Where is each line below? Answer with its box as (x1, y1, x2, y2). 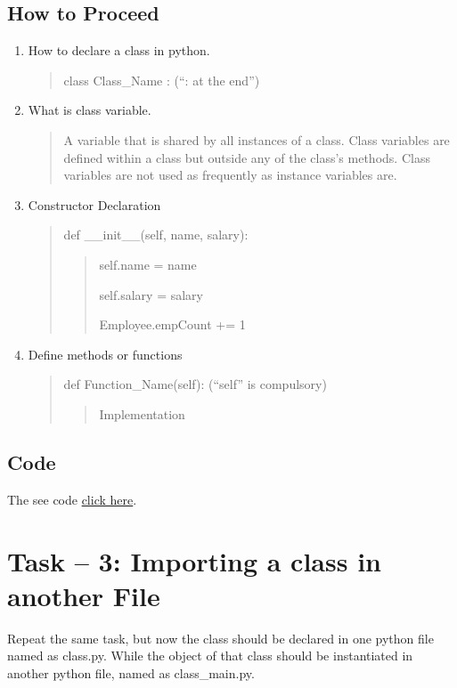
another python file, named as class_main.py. (7, 663, 255, 682)
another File (7, 577, 160, 613)
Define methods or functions (28, 344, 183, 363)
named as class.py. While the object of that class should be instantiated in (7, 646, 413, 665)
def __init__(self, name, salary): (63, 225, 249, 244)
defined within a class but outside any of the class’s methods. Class (63, 148, 430, 166)
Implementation (99, 404, 185, 423)
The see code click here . (7, 490, 137, 508)
